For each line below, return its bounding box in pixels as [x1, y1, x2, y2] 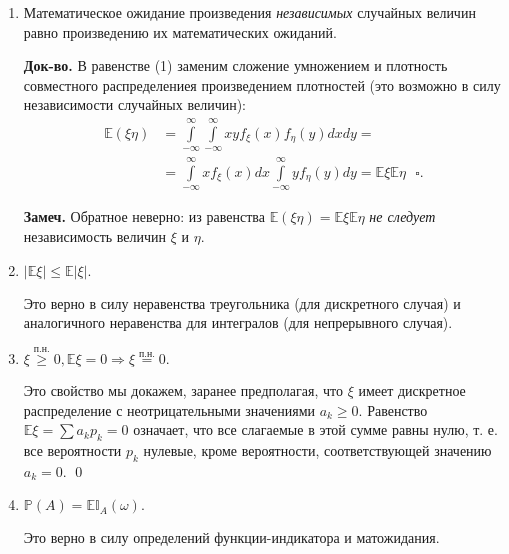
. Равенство [358, 399, 428, 420]
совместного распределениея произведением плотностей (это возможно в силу [23, 74, 501, 95]
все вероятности [23, 439, 122, 460]
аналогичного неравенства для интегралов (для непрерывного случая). [23, 312, 453, 333]
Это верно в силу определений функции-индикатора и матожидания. [23, 527, 440, 548]
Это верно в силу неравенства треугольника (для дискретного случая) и [23, 292, 461, 313]
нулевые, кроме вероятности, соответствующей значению [143, 439, 492, 460]
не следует [369, 206, 436, 227]
